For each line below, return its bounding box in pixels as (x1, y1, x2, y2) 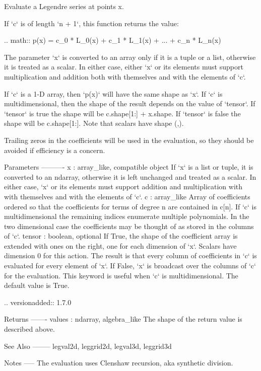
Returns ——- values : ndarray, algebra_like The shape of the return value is (4, 314, 242, 324)
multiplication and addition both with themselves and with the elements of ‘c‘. (4, 71, 246, 82)
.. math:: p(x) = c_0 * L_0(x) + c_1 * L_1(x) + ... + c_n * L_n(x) (4, 35, 221, 45)
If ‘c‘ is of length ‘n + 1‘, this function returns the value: (4, 18, 179, 28)
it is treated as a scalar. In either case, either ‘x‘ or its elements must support (4, 61, 243, 72)
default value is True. (4, 280, 70, 290)
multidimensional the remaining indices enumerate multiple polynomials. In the (4, 211, 249, 221)
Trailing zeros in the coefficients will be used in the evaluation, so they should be (4, 134, 254, 145)
